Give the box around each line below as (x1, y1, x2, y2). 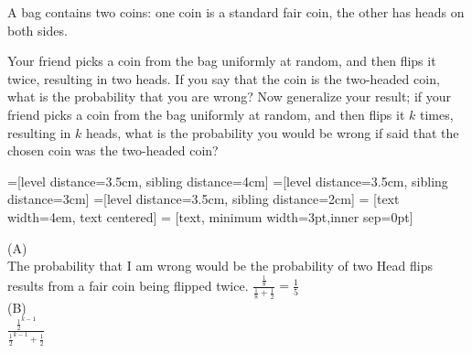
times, (419, 104, 454, 123)
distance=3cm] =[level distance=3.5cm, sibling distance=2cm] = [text (7, 189, 400, 209)
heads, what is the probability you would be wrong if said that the (85, 123, 459, 142)
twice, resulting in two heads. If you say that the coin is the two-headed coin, (7, 69, 440, 88)
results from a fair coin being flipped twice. (7, 275, 249, 294)
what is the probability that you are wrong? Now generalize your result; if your (7, 87, 452, 106)
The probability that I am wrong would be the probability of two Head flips (7, 256, 433, 275)
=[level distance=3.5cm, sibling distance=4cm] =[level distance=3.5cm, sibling (7, 171, 448, 190)
